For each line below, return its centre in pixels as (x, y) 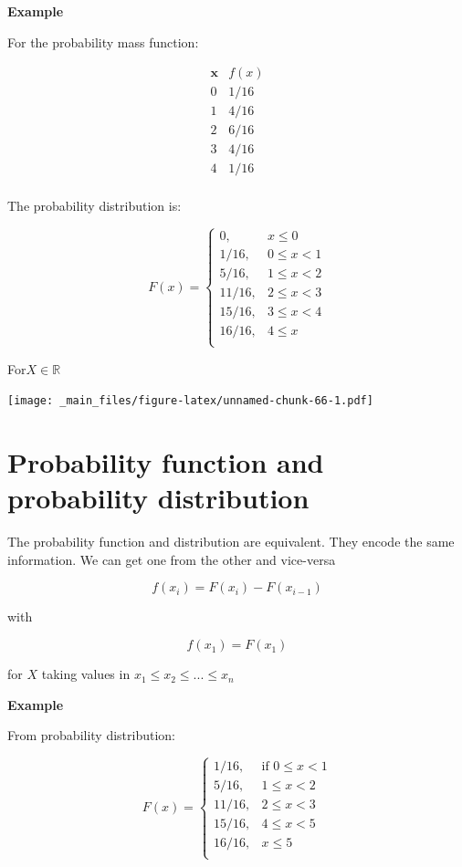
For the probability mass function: (103, 42)
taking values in (86, 674)
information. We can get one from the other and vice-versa (172, 559)
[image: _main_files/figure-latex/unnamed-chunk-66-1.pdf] (190, 401)
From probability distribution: (92, 735)
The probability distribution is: (94, 206)
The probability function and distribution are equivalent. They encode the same (231, 542)
